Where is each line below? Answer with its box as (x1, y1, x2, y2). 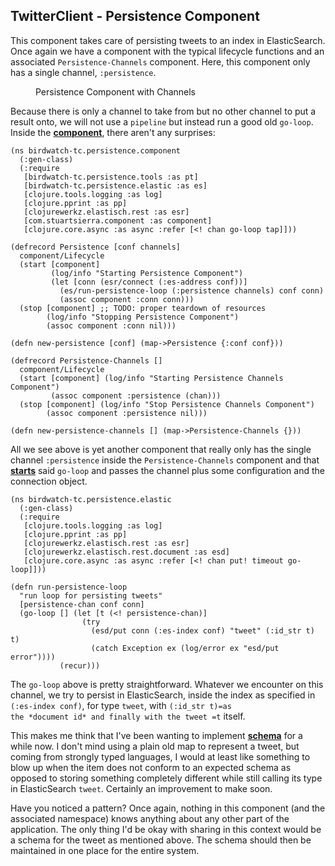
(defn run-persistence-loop (10, 582, 128, 592)
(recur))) (59, 660, 101, 671)
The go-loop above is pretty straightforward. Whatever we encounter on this (10, 678, 324, 690)
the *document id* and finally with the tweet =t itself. (10, 710, 246, 722)
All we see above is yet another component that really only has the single (10, 443, 312, 455)
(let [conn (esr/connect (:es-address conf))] (50, 277, 248, 287)
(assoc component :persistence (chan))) (50, 390, 222, 401)
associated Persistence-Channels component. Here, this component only (10, 55, 311, 68)
